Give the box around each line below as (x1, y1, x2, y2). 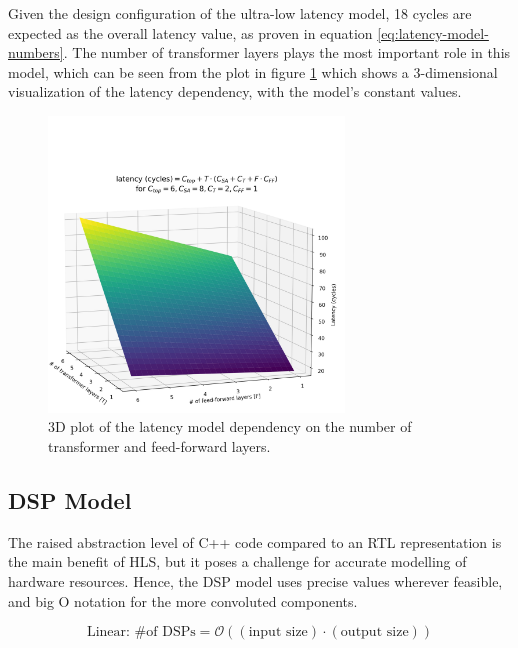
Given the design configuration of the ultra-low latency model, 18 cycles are (8, 3, 472, 23)
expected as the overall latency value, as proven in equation (8, 22, 373, 43)
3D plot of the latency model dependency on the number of (48, 416, 412, 437)
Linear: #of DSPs (86, 625, 196, 640)
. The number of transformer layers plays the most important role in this (63, 42, 511, 63)
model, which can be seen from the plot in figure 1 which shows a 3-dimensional (8, 61, 498, 82)
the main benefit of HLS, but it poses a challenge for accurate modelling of (8, 551, 467, 572)
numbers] (8, 42, 64, 63)
